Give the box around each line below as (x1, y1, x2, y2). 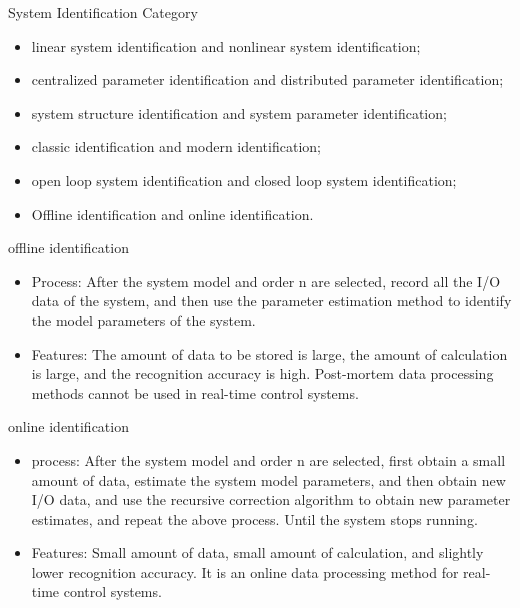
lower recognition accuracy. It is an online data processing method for (31, 561, 459, 582)
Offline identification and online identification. (31, 203, 314, 224)
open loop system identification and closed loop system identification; (31, 169, 457, 190)
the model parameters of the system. (31, 309, 256, 330)
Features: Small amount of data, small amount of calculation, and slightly (31, 542, 484, 563)
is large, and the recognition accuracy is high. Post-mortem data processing (31, 363, 494, 384)
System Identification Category (8, 2, 198, 22)
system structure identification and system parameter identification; (31, 102, 447, 123)
